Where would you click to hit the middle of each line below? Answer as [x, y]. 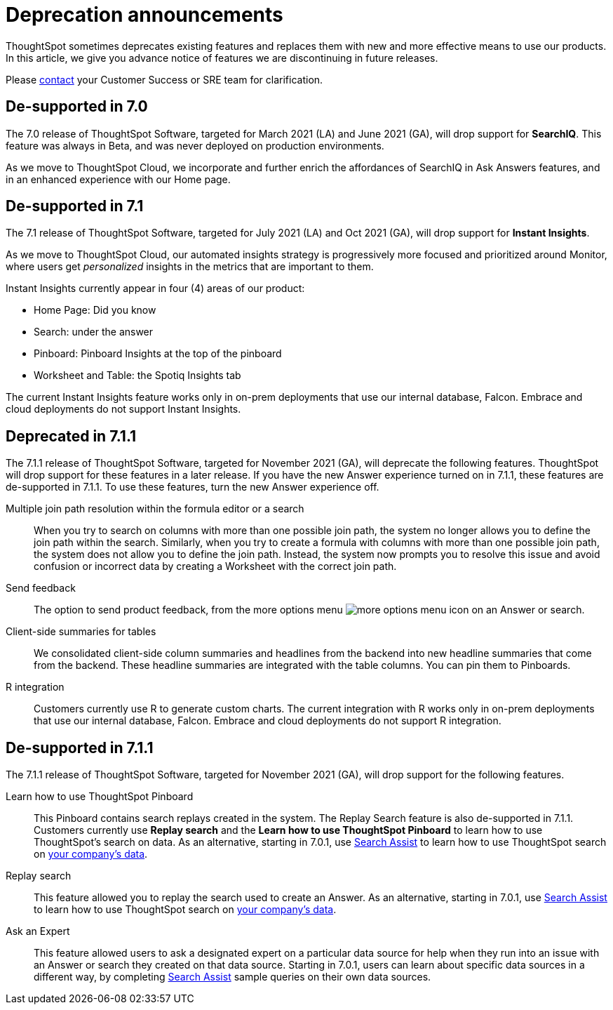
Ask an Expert [38, 931]
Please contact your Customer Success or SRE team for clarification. [164, 79]
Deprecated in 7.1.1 [71, 436]
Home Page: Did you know [95, 310]
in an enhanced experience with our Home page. [118, 179]
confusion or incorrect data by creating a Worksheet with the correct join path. [215, 566]
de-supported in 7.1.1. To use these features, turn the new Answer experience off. [193, 487]
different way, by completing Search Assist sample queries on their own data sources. [233, 977]
